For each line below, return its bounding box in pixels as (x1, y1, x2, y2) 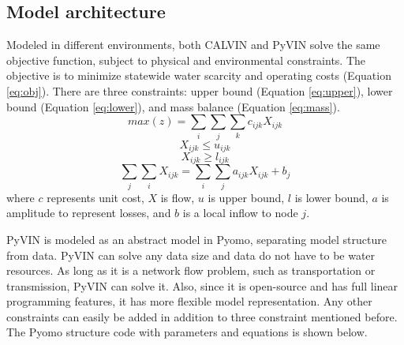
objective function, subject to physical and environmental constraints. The (6, 51, 366, 68)
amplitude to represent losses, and (6, 204, 171, 221)
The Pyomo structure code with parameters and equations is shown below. (6, 324, 368, 340)
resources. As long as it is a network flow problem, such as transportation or (6, 262, 376, 279)
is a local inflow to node (182, 204, 298, 221)
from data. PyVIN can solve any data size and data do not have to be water (6, 246, 376, 263)
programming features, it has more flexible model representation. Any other (6, 293, 372, 309)
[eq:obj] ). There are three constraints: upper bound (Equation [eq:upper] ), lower (6, 82, 393, 99)
